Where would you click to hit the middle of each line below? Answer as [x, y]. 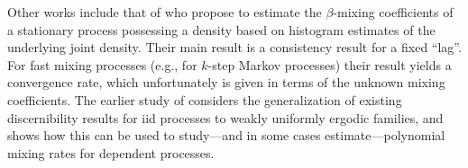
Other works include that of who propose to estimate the [165, 12]
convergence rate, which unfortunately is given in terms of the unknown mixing [226, 82]
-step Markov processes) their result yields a [330, 64]
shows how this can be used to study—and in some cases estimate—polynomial [226, 135]
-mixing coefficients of [393, 12]
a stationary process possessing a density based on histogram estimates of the [221, 29]
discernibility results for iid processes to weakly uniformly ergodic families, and [225, 117]
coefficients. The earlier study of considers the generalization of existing [205, 99]
